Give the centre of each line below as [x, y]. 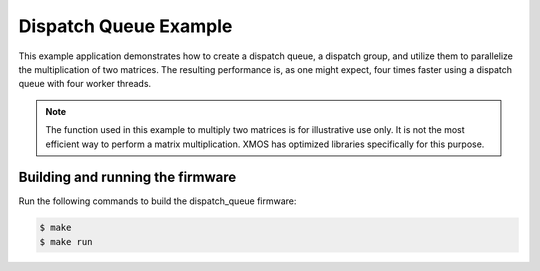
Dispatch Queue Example [125, 26]
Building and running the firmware [127, 177]
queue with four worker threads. [85, 84]
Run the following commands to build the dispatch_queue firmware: [157, 201]
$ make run [66, 241]
